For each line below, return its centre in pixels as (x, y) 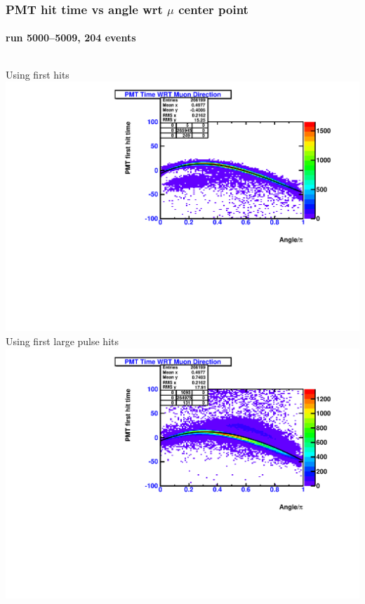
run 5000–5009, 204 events (71, 38)
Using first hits (38, 74)
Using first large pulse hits (62, 341)
